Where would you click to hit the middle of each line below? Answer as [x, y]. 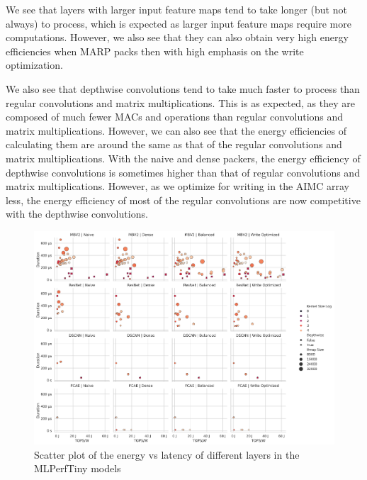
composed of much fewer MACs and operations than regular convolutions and [175, 117]
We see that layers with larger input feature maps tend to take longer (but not [176, 9]
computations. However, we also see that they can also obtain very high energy [177, 37]
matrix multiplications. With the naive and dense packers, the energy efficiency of [183, 158]
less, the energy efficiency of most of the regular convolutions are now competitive [183, 200]
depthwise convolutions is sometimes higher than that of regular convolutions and [183, 172]
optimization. [34, 65]
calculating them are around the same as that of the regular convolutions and [174, 144]
